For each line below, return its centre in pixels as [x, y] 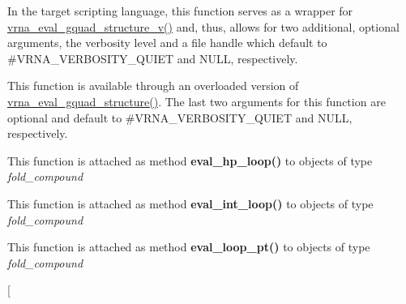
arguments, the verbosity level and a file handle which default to [167, 43]
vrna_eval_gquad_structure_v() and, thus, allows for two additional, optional [203, 26]
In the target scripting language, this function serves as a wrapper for [180, 11]
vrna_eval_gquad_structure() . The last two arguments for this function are [197, 101]
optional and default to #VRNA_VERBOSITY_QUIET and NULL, [180, 117]
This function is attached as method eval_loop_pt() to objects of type [189, 247]
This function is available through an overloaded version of [153, 86]
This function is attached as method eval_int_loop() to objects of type [190, 203]
